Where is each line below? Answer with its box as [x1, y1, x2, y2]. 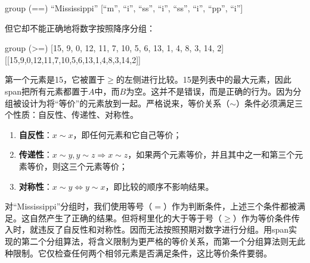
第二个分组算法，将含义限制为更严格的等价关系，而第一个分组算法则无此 [21, 234, 305, 247]
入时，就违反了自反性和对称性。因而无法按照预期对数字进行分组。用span [5, 223, 289, 236]
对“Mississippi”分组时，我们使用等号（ [5, 200, 153, 212]
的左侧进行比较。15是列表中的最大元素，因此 [116, 73, 292, 86]
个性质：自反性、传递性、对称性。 [5, 108, 138, 121]
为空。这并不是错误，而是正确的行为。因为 [126, 84, 293, 97]
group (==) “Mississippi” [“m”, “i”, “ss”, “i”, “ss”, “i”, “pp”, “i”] [5, 2, 243, 14]
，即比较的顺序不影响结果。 [105, 180, 214, 192]
